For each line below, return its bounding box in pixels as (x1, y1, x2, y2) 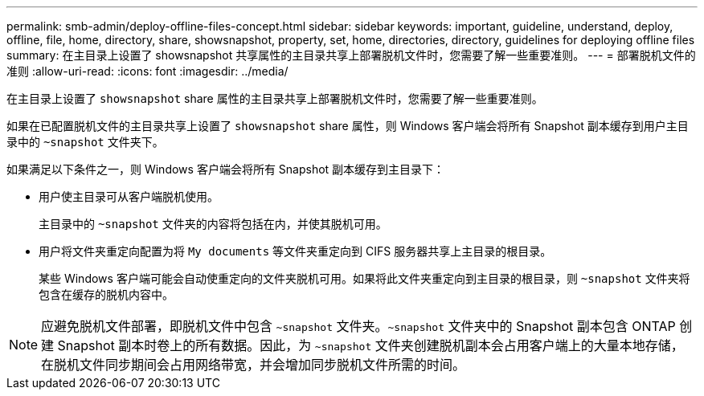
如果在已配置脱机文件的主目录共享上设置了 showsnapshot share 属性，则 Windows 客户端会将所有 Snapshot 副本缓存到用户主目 (6, 119, 689, 133)
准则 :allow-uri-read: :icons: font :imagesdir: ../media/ (6, 64, 289, 78)
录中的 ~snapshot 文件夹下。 (6, 135, 164, 149)
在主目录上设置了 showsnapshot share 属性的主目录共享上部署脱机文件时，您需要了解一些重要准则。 (6, 92, 543, 105)
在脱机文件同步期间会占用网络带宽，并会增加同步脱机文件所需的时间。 (41, 357, 466, 373)
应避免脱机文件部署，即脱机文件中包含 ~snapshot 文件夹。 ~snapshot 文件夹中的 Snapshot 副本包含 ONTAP (41, 318, 676, 334)
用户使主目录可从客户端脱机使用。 (39, 190, 219, 203)
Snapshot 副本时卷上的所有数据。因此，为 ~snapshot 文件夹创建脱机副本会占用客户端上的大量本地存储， (57, 337, 684, 353)
